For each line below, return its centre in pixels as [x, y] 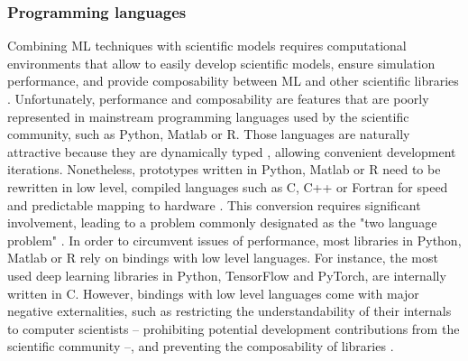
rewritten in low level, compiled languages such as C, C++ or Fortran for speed [228, 186]
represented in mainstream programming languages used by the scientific [208, 116]
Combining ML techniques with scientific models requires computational [207, 46]
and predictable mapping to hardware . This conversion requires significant [214, 204]
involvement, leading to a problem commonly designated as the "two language [222, 222]
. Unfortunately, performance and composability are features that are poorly [218, 98]
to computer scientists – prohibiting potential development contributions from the [234, 328]
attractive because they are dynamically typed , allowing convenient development [232, 151]
